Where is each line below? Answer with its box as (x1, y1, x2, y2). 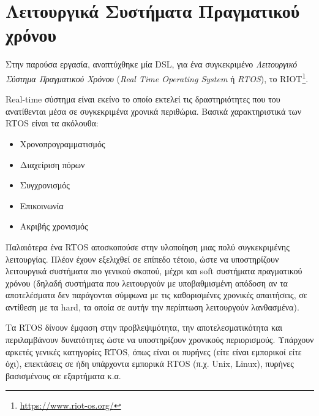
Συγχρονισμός (20, 179, 70, 191)
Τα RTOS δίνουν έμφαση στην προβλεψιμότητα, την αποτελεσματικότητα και (6, 321, 283, 334)
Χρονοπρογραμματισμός (20, 137, 105, 150)
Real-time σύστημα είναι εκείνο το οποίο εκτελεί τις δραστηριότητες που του (6, 93, 280, 106)
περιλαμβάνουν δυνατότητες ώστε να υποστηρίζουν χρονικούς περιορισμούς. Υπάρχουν (6, 333, 314, 346)
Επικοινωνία (20, 199, 64, 212)
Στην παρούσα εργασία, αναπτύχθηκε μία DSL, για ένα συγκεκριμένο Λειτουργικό (6, 58, 298, 71)
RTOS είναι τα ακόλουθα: (6, 117, 99, 129)
